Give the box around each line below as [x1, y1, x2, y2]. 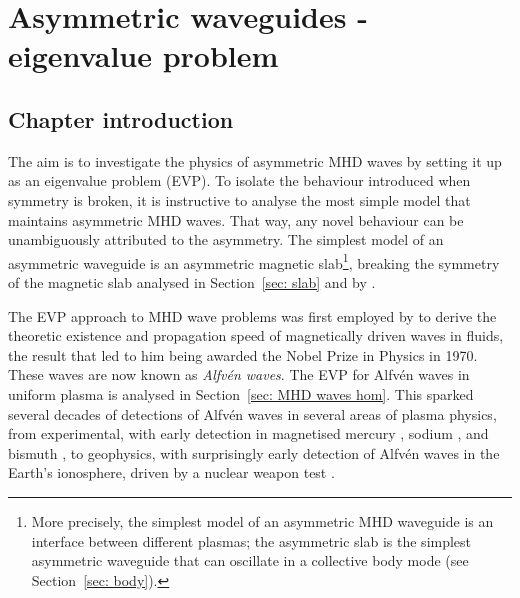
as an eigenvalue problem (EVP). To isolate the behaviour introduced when [8, 170, 471, 191]
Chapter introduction [8, 103, 234, 134]
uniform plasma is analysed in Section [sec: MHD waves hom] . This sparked [8, 383, 474, 404]
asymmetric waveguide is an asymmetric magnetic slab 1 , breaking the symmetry [8, 249, 500, 273]
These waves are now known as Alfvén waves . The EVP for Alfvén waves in [8, 364, 470, 385]
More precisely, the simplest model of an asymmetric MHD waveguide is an [31, 510, 494, 531]
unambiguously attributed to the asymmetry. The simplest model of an [8, 229, 444, 250]
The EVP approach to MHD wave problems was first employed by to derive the [8, 305, 497, 326]
